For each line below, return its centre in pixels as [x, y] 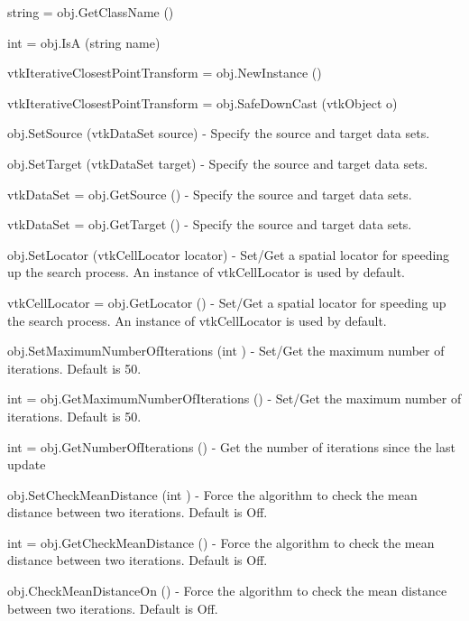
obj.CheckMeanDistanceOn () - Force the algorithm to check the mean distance [227, 591]
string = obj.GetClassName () [91, 12]
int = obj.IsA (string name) [84, 42]
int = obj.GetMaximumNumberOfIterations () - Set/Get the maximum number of [234, 399]
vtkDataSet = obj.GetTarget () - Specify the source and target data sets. [210, 224]
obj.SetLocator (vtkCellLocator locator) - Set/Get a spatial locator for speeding [229, 254]
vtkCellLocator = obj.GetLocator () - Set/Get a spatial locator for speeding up [227, 302]
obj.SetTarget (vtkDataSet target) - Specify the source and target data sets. [218, 163]
